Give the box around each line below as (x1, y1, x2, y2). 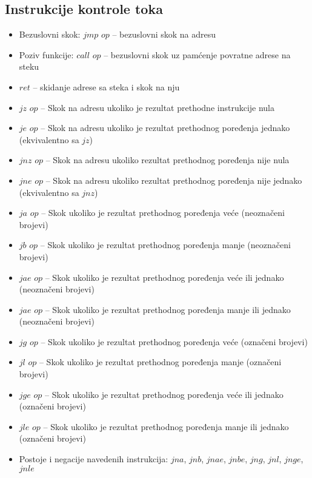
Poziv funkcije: (19, 48, 74, 61)
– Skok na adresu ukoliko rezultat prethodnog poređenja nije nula (45, 153, 290, 166)
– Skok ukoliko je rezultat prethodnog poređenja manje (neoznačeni (40, 238, 291, 251)
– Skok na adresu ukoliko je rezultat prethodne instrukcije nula (41, 101, 275, 113)
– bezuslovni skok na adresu (112, 28, 216, 41)
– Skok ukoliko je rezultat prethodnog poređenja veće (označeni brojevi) (41, 335, 308, 348)
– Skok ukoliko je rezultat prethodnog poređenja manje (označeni (39, 355, 282, 368)
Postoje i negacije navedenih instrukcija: (19, 453, 168, 465)
